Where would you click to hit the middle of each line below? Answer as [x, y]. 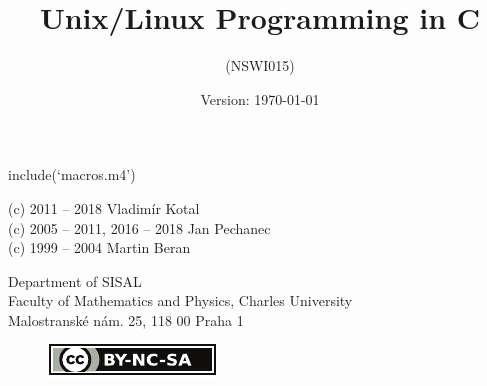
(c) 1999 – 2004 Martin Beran [99, 247]
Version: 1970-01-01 [260, 98]
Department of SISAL [75, 280]
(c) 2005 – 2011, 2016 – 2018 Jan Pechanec [139, 227]
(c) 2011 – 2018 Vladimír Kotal [104, 207]
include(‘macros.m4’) [72, 174]
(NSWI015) [260, 65]
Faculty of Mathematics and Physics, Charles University [180, 300]
